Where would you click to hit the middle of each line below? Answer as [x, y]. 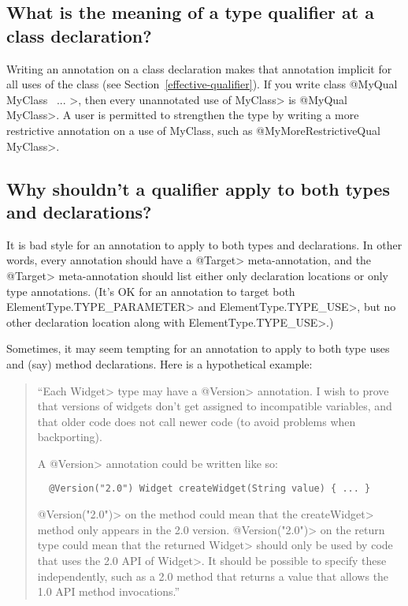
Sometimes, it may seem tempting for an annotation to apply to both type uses [198, 348]
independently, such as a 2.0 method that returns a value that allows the [213, 576]
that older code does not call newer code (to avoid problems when [197, 421]
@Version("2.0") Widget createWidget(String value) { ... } [210, 489]
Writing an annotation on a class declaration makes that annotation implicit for [199, 68]
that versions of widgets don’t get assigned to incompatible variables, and [215, 406]
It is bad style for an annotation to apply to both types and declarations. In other [204, 244]
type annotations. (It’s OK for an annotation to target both [151, 291]
